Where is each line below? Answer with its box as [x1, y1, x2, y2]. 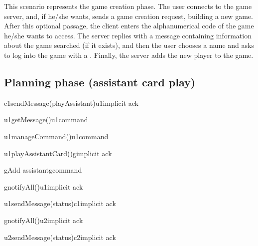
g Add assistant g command [4, 165, 82, 175]
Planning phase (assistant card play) [4, 74, 196, 89]
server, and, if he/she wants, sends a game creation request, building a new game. [4, 10, 253, 21]
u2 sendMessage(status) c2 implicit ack [4, 232, 116, 242]
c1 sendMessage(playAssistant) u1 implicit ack [4, 97, 138, 108]
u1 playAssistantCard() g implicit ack [4, 148, 112, 158]
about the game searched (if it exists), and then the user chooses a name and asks [4, 40, 254, 50]
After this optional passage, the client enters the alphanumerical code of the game [4, 20, 254, 31]
